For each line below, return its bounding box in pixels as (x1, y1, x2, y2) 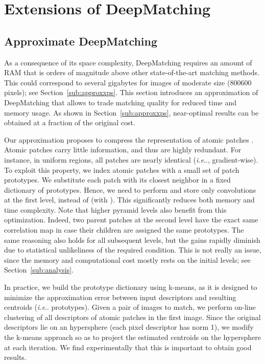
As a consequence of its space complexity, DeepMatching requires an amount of (4, 57, 252, 67)
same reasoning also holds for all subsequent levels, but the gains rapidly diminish (4, 234, 260, 245)
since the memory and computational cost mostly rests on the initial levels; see (4, 254, 251, 265)
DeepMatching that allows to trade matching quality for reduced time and (4, 97, 237, 107)
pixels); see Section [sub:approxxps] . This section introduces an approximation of (4, 87, 258, 98)
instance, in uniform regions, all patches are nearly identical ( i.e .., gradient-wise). (4, 154, 258, 165)
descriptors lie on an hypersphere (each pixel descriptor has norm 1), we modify (4, 322, 254, 332)
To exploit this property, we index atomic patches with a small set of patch (4, 164, 239, 175)
